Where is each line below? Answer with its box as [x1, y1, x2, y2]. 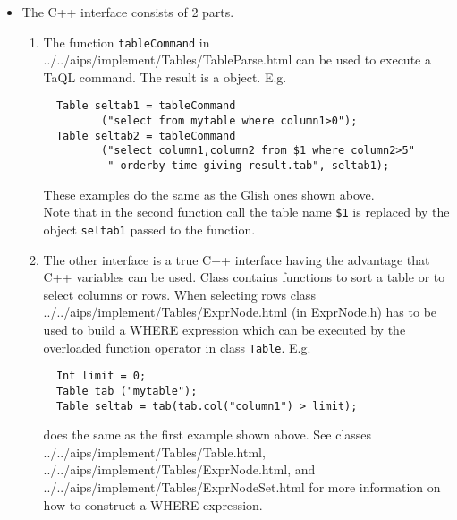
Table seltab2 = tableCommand [55, 129, 236, 142]
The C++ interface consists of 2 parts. [21, 3, 234, 21]
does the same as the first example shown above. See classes [43, 425, 372, 444]
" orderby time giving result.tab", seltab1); [107, 159, 390, 173]
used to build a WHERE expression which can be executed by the [43, 320, 406, 338]
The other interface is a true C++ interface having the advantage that [43, 250, 430, 269]
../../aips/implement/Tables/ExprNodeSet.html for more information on [43, 478, 441, 496]
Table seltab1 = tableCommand [55, 99, 236, 113]
